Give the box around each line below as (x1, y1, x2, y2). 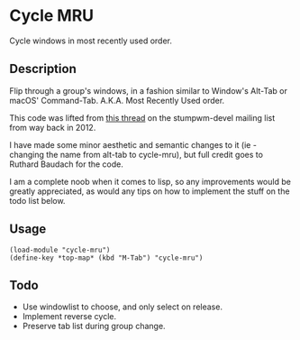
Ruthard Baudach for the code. (9, 159, 123, 170)
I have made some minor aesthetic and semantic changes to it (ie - (9, 139, 257, 150)
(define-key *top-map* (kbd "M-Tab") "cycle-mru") (9, 253, 204, 262)
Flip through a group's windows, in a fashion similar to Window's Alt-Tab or (9, 85, 288, 96)
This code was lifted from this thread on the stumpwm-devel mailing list (9, 112, 276, 123)
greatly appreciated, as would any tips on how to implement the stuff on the (9, 186, 290, 197)
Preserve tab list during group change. (22, 321, 166, 332)
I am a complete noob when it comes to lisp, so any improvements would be (9, 176, 291, 187)
